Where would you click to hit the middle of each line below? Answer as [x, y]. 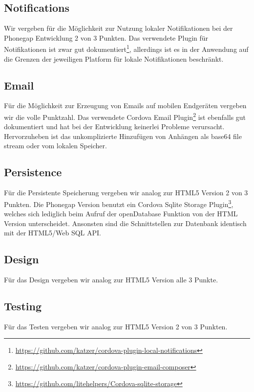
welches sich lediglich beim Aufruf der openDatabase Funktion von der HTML [121, 214]
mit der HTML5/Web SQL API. [53, 233]
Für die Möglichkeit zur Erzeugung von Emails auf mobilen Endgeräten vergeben [125, 105]
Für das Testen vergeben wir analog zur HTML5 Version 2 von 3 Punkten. [116, 326]
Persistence [33, 172]
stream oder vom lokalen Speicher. [55, 146]
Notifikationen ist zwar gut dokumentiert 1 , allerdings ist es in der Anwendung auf [126, 48]
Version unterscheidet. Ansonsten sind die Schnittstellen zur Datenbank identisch [125, 223]
